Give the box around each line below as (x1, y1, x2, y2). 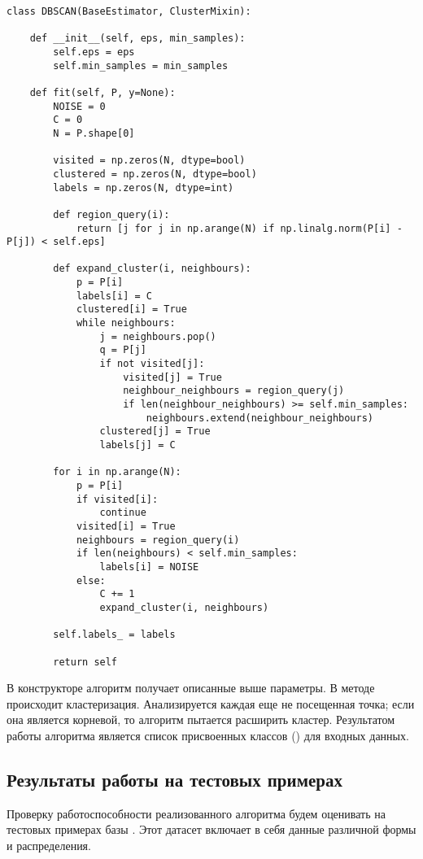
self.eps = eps (53, 46, 135, 58)
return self (53, 656, 118, 668)
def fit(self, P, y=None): (29, 86, 176, 98)
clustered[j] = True (99, 425, 211, 438)
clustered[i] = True (76, 303, 187, 316)
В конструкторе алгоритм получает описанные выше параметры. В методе (7, 679, 375, 696)
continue (99, 507, 146, 519)
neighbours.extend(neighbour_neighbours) (146, 412, 374, 424)
